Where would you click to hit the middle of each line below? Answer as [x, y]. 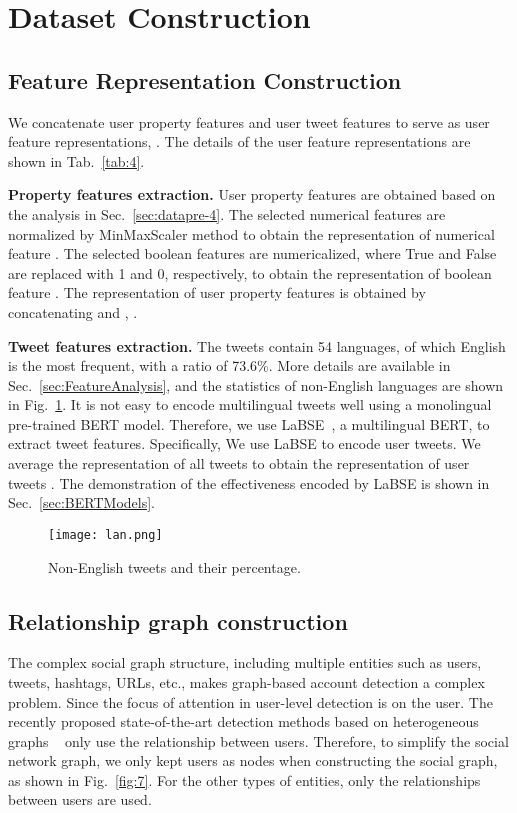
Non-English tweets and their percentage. [174, 566]
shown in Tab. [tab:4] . [76, 160]
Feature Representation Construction [205, 79]
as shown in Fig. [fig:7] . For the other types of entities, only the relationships [244, 779]
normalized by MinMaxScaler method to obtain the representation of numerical [251, 233]
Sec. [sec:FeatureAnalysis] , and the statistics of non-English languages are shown [256, 384]
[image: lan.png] [105, 534]
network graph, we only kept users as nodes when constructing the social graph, [253, 760]
